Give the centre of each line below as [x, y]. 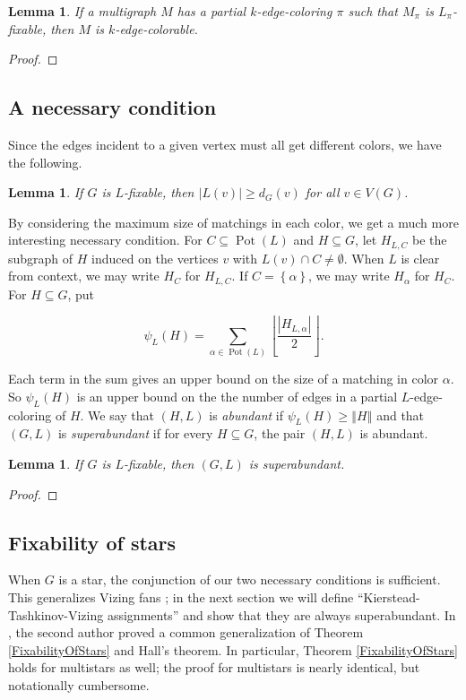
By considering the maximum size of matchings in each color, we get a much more [233, 222]
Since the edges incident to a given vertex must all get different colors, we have [225, 144]
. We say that [117, 415]
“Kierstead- [388, 596]
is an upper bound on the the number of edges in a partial [237, 396]
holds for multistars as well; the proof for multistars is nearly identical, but [214, 667]
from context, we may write [84, 276]
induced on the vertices [155, 258]
